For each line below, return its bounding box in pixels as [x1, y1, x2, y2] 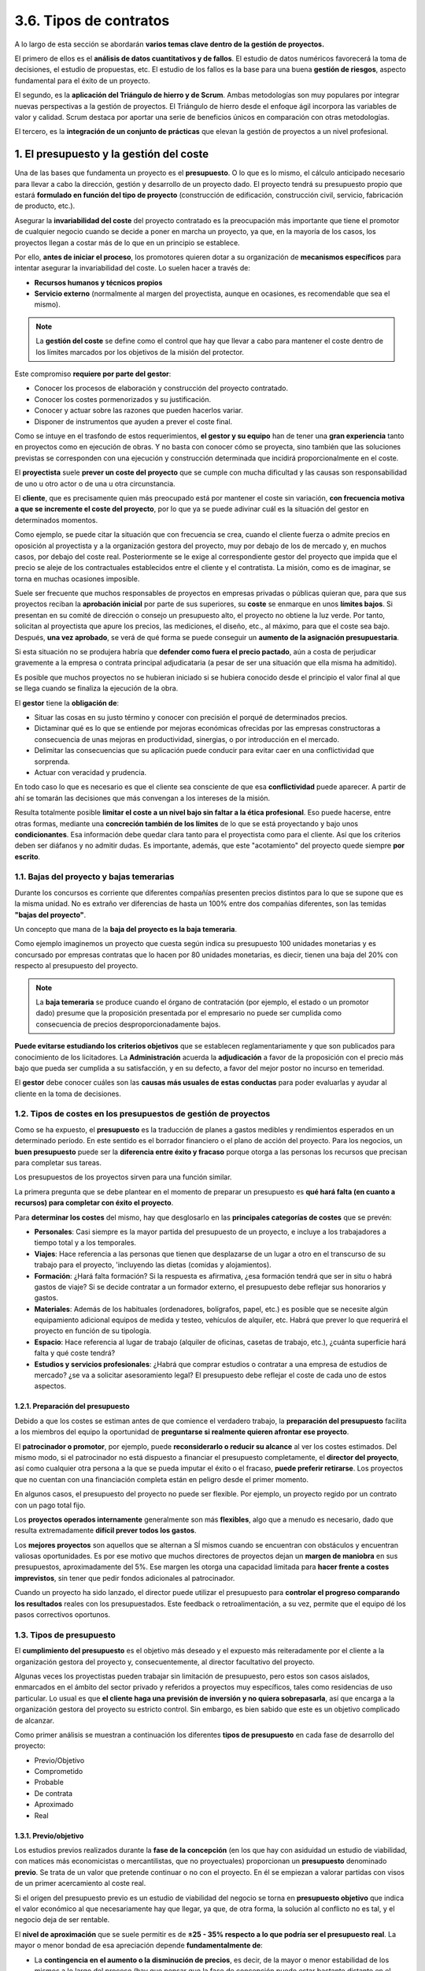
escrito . [14, 851, 41, 861]
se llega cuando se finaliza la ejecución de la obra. [14, 684, 179, 693]
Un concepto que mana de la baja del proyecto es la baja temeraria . [14, 924, 238, 933]
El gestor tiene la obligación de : [14, 698, 120, 707]
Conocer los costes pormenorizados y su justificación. [34, 394, 212, 404]
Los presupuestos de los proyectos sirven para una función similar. [14, 1172, 232, 1182]
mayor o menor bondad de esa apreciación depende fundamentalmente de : [14, 1940, 263, 1951]
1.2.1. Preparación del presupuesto [14, 1402, 130, 1411]
